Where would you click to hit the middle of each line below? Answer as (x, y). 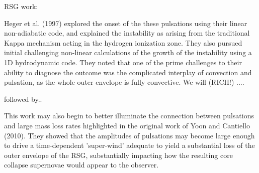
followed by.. (23, 99)
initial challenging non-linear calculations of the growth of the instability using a (128, 52)
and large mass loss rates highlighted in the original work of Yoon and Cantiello (127, 125)
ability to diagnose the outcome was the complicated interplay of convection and (128, 72)
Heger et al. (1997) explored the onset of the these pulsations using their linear (126, 23)
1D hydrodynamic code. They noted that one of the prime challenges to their (123, 62)
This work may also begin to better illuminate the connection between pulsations (129, 116)
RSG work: (21, 6)
